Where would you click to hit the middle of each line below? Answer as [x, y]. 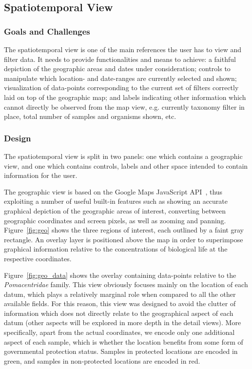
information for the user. [41, 175]
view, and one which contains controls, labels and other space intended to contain [126, 165]
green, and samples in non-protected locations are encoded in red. [102, 360]
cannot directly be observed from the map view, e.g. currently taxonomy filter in [124, 107]
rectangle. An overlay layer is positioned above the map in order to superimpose [124, 239]
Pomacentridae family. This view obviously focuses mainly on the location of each [126, 284]
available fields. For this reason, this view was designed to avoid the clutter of [120, 303]
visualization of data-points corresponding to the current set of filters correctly [121, 87]
